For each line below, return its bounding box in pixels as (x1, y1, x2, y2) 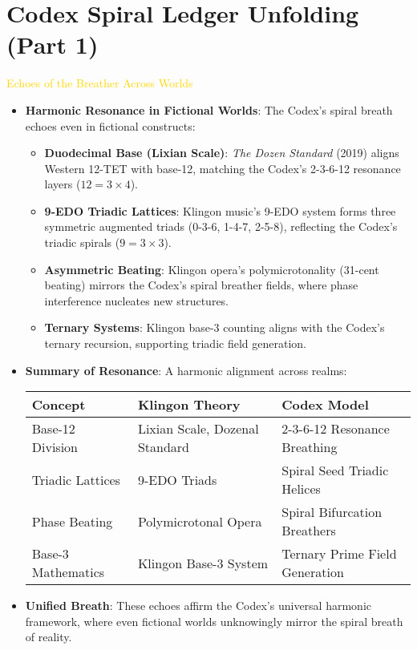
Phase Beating (31, 511, 113, 531)
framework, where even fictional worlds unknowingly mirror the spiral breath (25, 612, 403, 629)
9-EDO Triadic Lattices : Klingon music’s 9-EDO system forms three (44, 202, 396, 219)
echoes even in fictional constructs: (25, 117, 196, 134)
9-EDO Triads (137, 470, 217, 489)
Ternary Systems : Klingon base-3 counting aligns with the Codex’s (44, 319, 385, 336)
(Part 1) (6, 28, 99, 61)
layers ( (44, 176, 81, 192)
